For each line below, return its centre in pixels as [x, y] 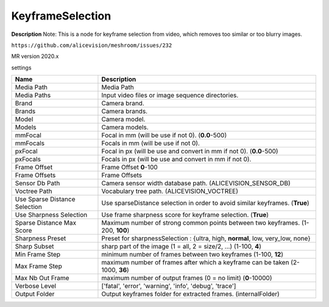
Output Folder [35, 294]
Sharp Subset [34, 247]
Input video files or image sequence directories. [170, 96]
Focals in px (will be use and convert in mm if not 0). [176, 160]
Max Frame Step [38, 266]
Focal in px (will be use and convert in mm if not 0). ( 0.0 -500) [190, 151]
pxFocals [28, 160]
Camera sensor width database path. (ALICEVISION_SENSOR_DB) [196, 183]
